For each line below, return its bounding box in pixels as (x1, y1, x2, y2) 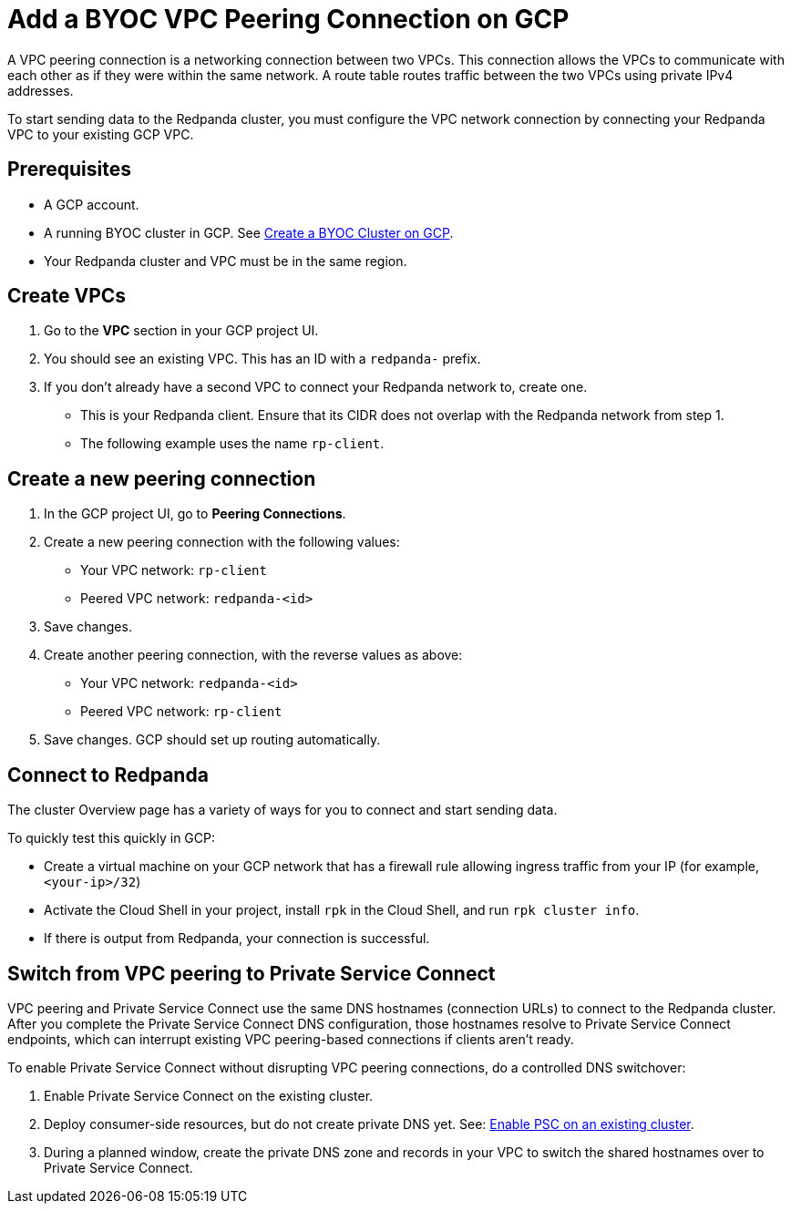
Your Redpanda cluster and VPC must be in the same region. (44, 252, 407, 269)
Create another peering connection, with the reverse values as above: (44, 647, 463, 663)
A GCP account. (44, 196, 139, 212)
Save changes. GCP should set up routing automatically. (44, 732, 381, 748)
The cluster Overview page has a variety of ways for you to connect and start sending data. (7, 802, 558, 818)
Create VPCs (7, 284, 127, 308)
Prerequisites (7, 158, 131, 181)
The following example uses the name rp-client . (80, 436, 385, 452)
